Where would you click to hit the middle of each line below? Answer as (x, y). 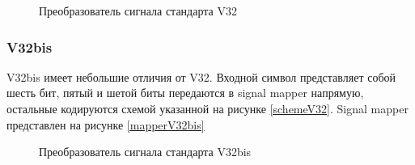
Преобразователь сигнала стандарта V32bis (145, 152)
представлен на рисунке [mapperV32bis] (106, 124)
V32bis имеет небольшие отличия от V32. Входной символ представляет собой (201, 76)
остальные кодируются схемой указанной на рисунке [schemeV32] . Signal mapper (207, 108)
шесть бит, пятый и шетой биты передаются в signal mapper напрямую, (185, 93)
